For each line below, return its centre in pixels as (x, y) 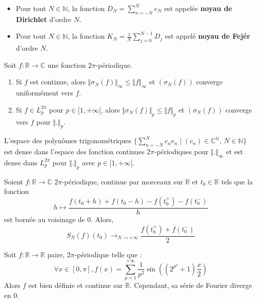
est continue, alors (58, 82)
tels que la (237, 181)
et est (234, 152)
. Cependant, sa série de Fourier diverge (191, 285)
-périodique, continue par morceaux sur (122, 181)
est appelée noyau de (198, 8)
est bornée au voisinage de (45, 219)
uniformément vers (45, 93)
